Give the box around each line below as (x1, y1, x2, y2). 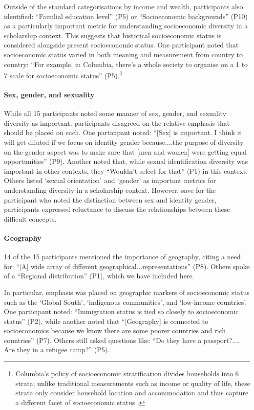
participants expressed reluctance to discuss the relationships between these (4, 204, 230, 214)
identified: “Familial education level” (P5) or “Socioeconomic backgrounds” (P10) (4, 11, 248, 21)
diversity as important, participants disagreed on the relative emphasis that (4, 117, 230, 128)
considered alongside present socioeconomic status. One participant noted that (4, 40, 239, 50)
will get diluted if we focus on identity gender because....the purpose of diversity (4, 137, 244, 147)
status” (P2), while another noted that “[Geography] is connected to (4, 316, 209, 326)
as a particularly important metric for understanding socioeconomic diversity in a (4, 21, 248, 31)
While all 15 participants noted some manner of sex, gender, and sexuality (4, 108, 227, 118)
